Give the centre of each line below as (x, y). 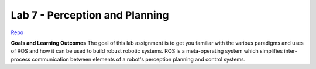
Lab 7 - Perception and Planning (90, 15)
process (20, 59)
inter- (291, 51)
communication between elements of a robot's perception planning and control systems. (138, 59)
